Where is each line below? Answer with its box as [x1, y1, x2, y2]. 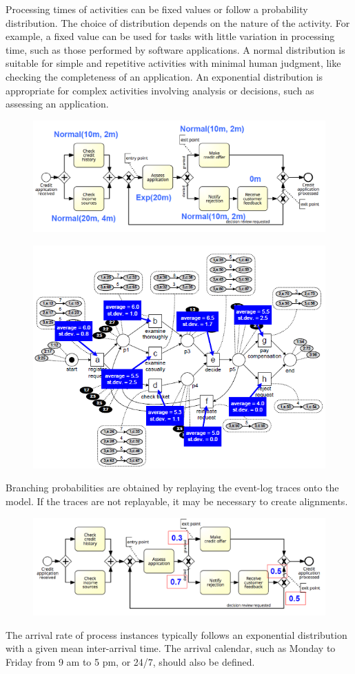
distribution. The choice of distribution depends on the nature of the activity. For [6, 15, 350, 30]
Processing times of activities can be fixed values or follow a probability [6, 2, 308, 16]
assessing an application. [6, 96, 109, 111]
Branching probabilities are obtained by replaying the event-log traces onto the [6, 480, 339, 495]
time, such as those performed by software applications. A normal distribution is [6, 42, 345, 57]
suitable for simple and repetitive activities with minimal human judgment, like [6, 56, 341, 70]
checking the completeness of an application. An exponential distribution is [6, 69, 323, 83]
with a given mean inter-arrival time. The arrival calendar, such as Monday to [6, 641, 336, 655]
